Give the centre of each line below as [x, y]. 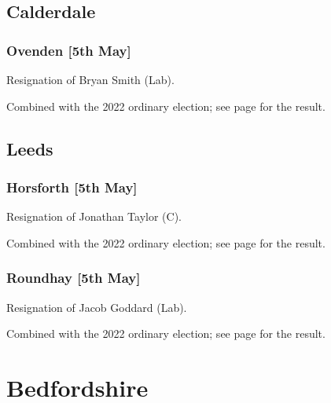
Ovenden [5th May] [69, 50]
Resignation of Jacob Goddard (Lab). [97, 307]
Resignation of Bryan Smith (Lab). [90, 79]
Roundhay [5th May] [74, 278]
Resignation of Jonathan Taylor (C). [94, 216]
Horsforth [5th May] [72, 187]
